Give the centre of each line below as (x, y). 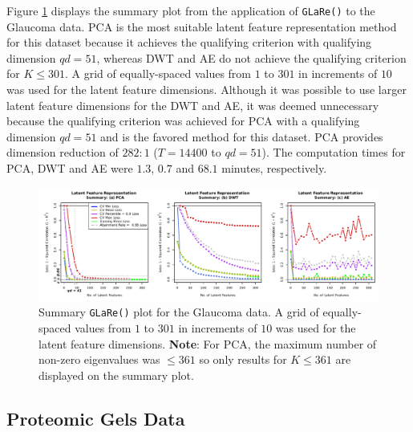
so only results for (243, 359)
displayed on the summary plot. (116, 375)
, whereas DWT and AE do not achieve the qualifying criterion (251, 57)
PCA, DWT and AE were (70, 168)
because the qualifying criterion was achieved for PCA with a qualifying (183, 121)
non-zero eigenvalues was (99, 359)
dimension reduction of (63, 152)
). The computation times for (334, 152)
